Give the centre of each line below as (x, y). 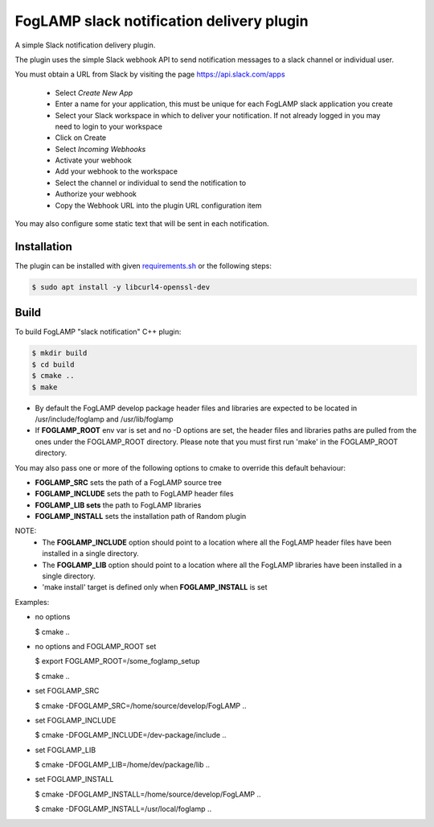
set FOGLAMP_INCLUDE (76, 720)
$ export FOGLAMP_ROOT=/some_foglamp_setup (117, 661)
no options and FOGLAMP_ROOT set (96, 646)
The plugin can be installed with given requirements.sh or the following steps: (143, 265)
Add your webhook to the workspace (117, 171)
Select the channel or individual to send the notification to (151, 183)
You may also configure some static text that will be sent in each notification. (142, 224)
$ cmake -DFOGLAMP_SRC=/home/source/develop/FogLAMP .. (141, 706)
